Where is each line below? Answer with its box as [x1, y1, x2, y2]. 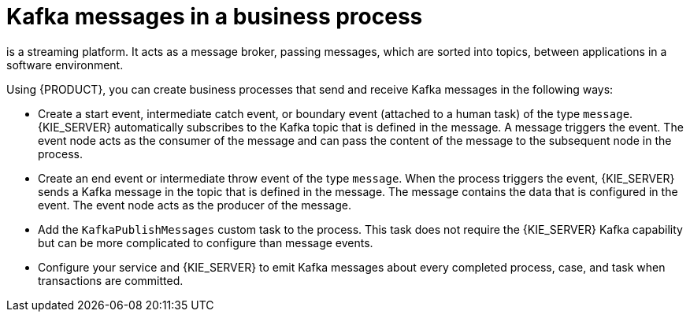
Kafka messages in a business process [6, 3, 423, 30]
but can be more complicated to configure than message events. [38, 235, 373, 250]
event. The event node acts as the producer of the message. [38, 198, 351, 212]
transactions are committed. [38, 273, 184, 287]
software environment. [6, 57, 124, 72]
